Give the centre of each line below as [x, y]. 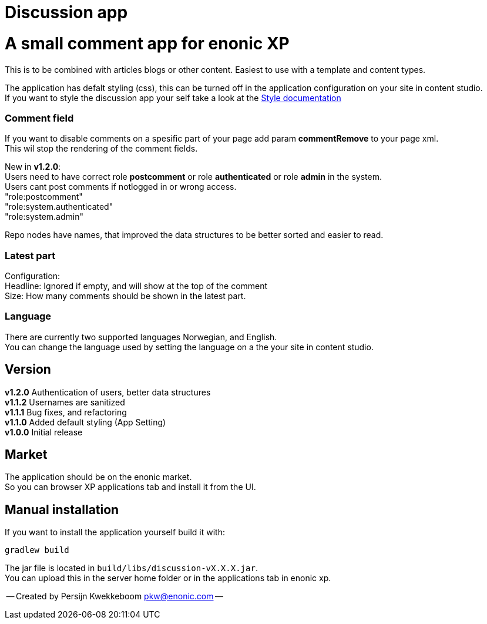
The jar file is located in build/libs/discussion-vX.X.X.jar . [131, 568]
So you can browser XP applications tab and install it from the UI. [130, 487]
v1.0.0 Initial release [44, 432]
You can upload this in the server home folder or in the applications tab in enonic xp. [168, 578]
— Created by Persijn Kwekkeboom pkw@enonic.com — [115, 596]
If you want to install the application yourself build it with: [115, 532]
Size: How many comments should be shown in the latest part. [125, 296]
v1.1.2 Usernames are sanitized [65, 402]
